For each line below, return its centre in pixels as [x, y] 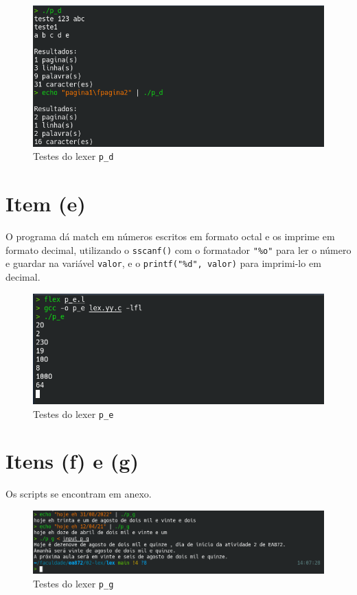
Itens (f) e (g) [72, 461]
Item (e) [46, 203]
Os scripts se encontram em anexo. [79, 494]
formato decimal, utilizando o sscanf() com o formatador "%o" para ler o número [178, 249]
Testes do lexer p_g [73, 583]
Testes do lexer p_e [73, 413]
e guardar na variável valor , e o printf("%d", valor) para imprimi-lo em [163, 263]
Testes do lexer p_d [73, 156]
